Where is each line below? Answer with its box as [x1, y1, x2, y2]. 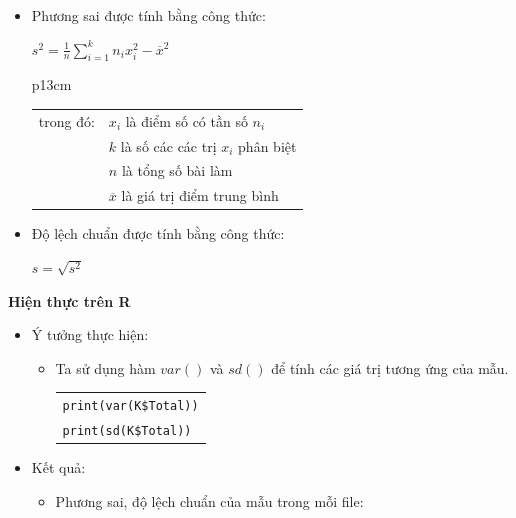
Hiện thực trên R [8, 290, 131, 311]
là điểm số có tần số [125, 110, 248, 131]
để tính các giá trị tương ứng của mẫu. [271, 357, 509, 378]
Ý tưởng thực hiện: [31, 324, 149, 345]
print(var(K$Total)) [62, 399, 199, 414]
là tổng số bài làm [121, 160, 233, 181]
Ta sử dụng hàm [55, 357, 156, 378]
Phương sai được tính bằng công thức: [31, 5, 266, 25]
